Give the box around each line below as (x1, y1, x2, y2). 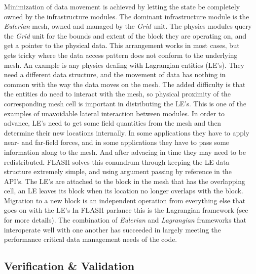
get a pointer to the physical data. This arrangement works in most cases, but (4, 40, 240, 50)
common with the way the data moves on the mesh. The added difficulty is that (4, 79, 246, 89)
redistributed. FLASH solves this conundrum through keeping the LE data (4, 156, 230, 167)
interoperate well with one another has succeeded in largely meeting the (4, 224, 221, 234)
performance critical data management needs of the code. (4, 234, 177, 244)
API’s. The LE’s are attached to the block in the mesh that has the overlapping (4, 176, 246, 186)
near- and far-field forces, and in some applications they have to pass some (4, 137, 229, 147)
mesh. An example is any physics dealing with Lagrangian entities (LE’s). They (4, 59, 245, 70)
